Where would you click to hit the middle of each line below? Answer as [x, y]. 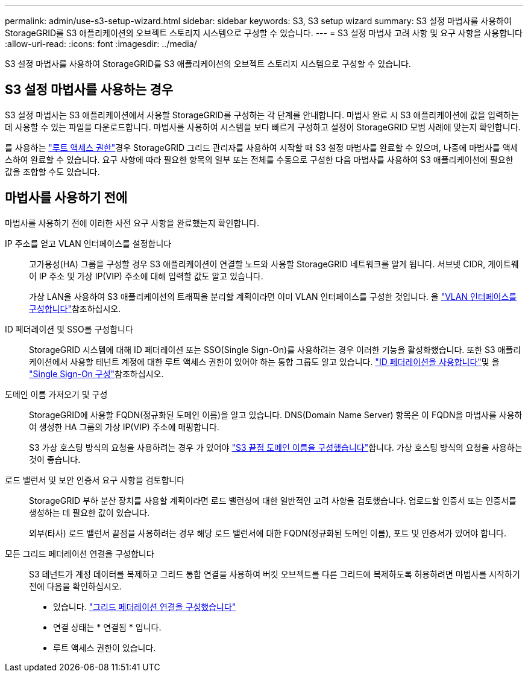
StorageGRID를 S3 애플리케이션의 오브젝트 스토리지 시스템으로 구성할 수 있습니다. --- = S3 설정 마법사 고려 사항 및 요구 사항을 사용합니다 [264, 33]
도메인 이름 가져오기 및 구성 [56, 394]
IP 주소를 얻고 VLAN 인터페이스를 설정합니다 [88, 243]
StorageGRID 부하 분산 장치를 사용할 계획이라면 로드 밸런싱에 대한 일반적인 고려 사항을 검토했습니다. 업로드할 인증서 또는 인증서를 [273, 500]
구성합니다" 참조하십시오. [75, 308]
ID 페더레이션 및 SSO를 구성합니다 [69, 329]
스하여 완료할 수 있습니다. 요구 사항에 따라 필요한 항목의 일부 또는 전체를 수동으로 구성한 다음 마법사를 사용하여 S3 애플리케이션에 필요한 [259, 159]
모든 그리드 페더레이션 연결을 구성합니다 [80, 553]
